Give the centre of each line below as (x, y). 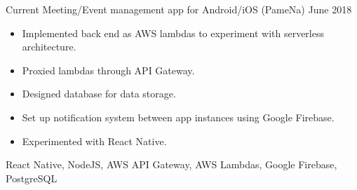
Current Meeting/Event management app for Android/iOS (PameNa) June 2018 (179, 9)
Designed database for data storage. (99, 94)
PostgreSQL (32, 178)
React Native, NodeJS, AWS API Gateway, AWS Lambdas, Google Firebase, (171, 164)
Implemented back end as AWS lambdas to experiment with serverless (173, 33)
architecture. (49, 47)
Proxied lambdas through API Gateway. (108, 70)
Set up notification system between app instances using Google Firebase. (178, 117)
